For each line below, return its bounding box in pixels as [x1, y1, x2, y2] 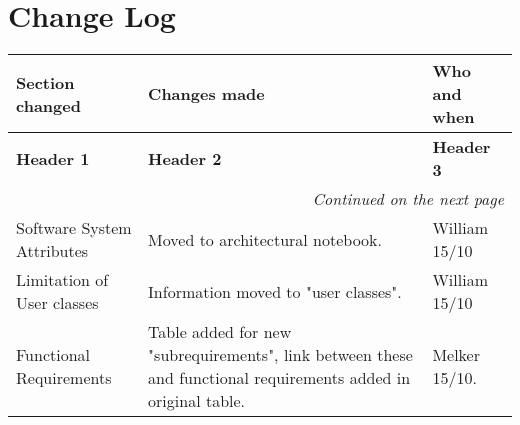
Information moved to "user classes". [148, 279, 402, 303]
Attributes [16, 239, 89, 263]
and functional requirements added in [148, 366, 411, 390]
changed [16, 93, 81, 117]
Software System [16, 216, 132, 240]
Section [16, 70, 75, 94]
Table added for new [148, 320, 292, 344]
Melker [432, 343, 480, 367]
